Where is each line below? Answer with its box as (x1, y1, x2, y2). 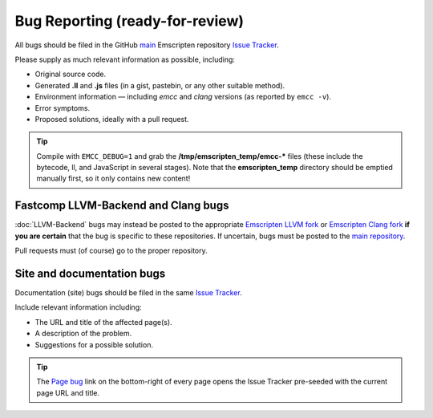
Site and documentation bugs (14, 266, 166, 280)
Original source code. (34, 69, 107, 79)
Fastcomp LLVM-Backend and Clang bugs (14, 199, 229, 213)
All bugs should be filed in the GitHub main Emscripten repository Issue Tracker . (14, 40, 280, 50)
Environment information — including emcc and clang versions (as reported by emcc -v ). (34, 92, 332, 102)
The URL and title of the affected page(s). (34, 317, 172, 327)
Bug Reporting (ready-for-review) (14, 12, 245, 30)
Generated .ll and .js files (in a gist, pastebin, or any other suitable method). (34, 80, 285, 90)
